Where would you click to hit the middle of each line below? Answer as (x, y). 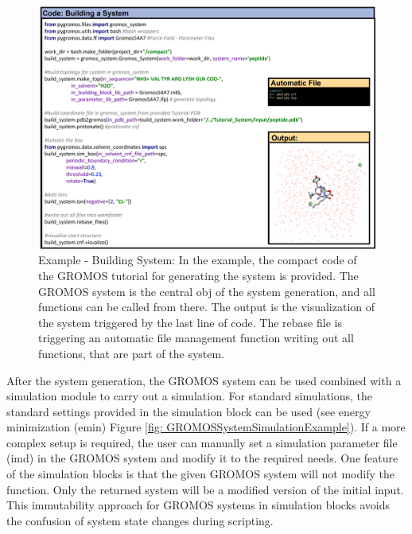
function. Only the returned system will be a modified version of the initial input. (205, 489)
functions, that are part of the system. (132, 353)
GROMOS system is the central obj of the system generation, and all (207, 291)
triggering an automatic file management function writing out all (196, 338)
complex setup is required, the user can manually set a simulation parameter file (202, 442)
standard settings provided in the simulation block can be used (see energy (189, 411)
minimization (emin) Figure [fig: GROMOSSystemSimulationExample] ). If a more (206, 427)
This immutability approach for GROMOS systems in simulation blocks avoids (198, 505)
